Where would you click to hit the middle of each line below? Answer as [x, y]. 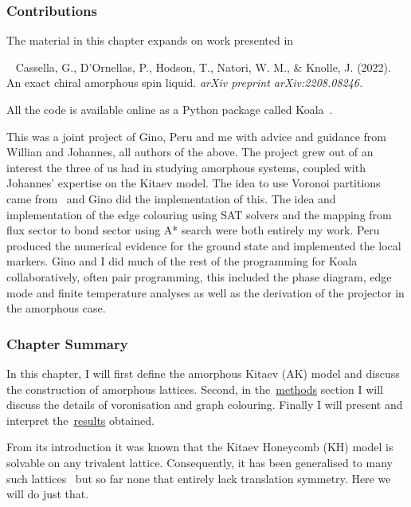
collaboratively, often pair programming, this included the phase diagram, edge [199, 276]
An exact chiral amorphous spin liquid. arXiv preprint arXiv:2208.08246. [185, 83]
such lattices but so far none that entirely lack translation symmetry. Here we [199, 478]
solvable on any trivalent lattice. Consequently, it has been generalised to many [200, 462]
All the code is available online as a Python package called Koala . [170, 109]
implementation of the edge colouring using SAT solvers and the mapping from [199, 214]
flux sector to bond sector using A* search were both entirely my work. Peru [193, 230]
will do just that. [48, 494]
